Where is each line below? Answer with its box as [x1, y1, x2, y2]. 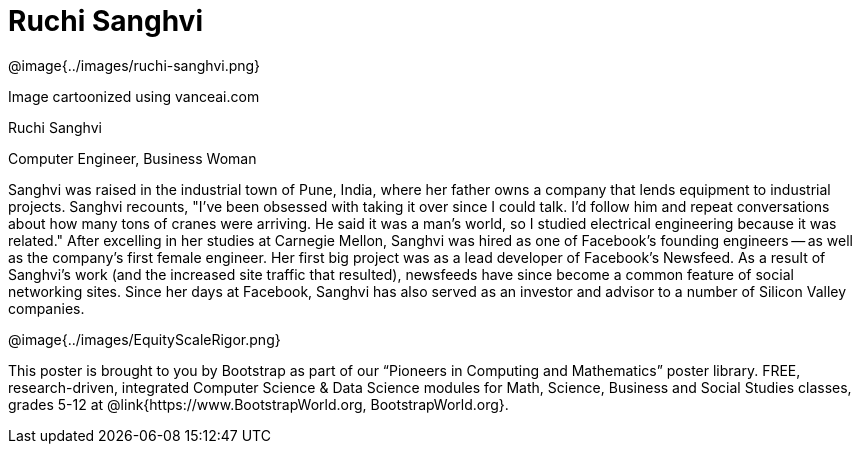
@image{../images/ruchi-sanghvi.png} [8, 56, 261, 74]
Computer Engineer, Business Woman [8, 149, 257, 167]
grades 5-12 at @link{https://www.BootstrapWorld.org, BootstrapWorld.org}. [8, 395, 509, 413]
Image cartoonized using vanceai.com [8, 87, 260, 105]
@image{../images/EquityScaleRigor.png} [8, 330, 281, 348]
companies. [8, 299, 85, 317]
